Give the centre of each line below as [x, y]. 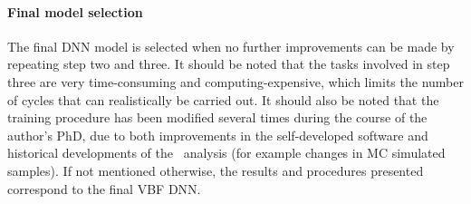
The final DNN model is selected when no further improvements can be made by [231, 46]
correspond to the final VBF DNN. [104, 188]
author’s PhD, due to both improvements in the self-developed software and [218, 135]
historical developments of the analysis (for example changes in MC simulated [226, 153]
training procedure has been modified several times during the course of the [217, 117]
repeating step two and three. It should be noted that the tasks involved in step [229, 64]
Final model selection [75, 11]
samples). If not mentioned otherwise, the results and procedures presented [216, 170]
